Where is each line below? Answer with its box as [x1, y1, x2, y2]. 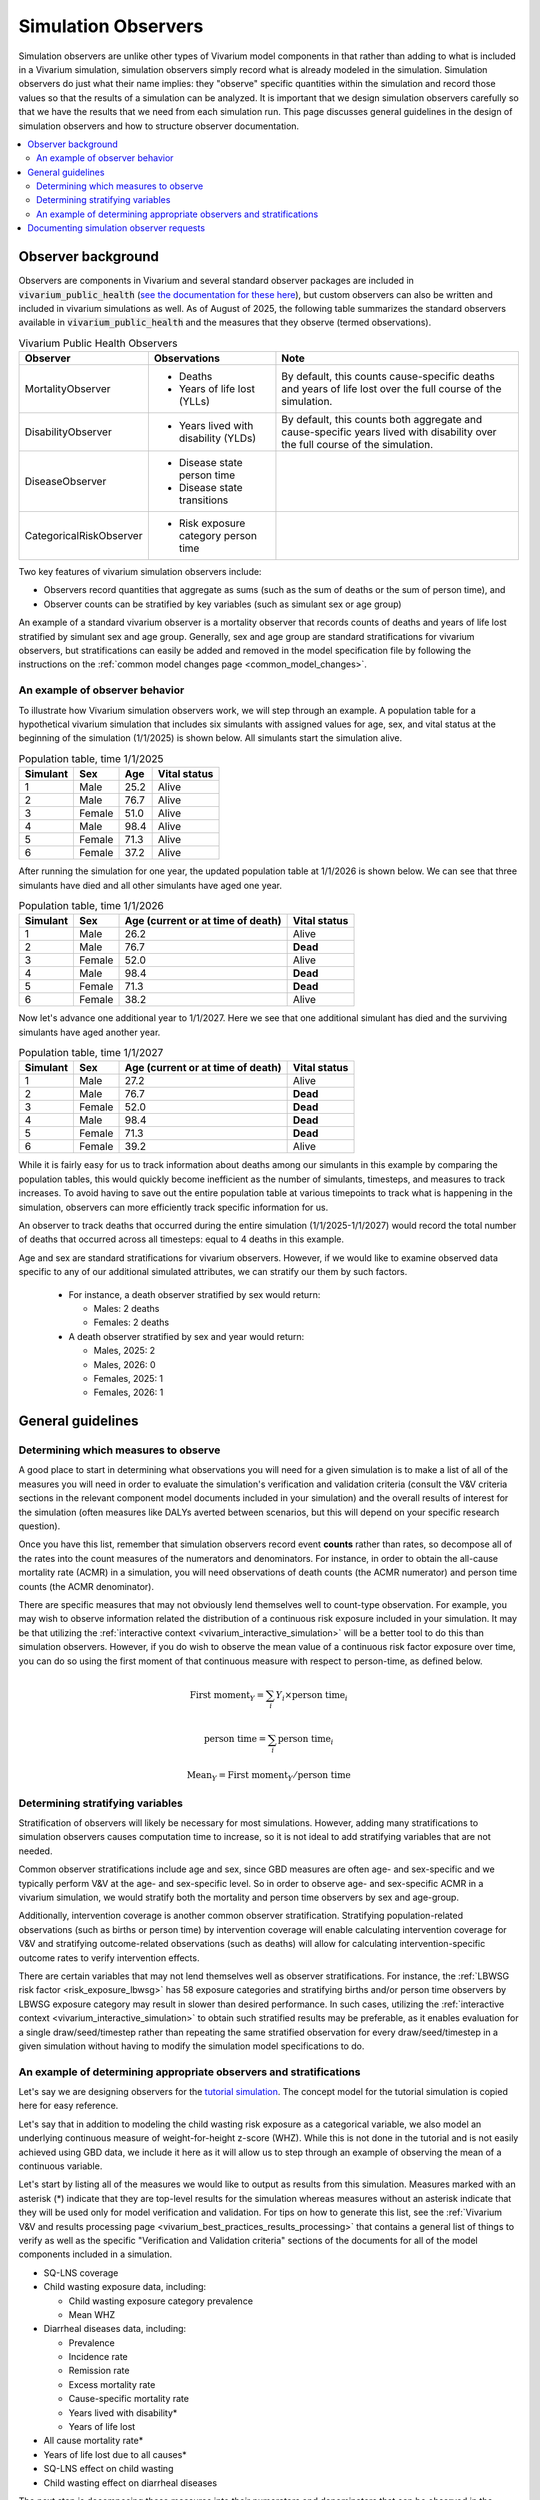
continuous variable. [18, 2160, 103, 2172]
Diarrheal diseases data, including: [43, 2323, 187, 2335]
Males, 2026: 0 [93, 1358, 156, 1370]
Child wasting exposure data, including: [43, 2281, 207, 2293]
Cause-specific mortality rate [68, 2393, 190, 2405]
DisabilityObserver [24, 425, 112, 439]
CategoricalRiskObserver [24, 529, 143, 543]
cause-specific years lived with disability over [281, 425, 497, 439]
